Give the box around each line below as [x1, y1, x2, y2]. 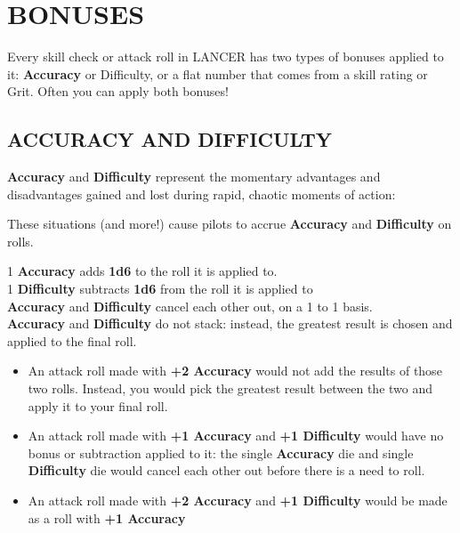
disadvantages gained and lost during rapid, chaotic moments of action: [7, 184, 396, 203]
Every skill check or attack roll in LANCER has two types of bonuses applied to [7, 47, 444, 66]
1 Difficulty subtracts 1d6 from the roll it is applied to [7, 279, 313, 298]
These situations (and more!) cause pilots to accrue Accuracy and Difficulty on [7, 214, 452, 233]
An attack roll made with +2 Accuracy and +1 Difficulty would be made [28, 491, 448, 510]
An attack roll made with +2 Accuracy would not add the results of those [28, 361, 442, 380]
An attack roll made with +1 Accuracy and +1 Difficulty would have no [28, 426, 444, 445]
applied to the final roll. [7, 331, 137, 350]
